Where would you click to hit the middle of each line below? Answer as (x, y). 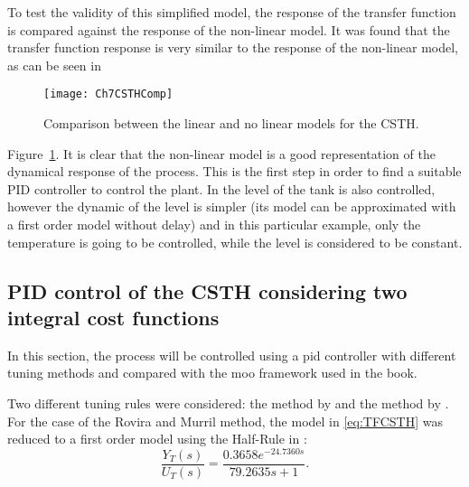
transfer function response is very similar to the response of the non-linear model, (233, 47)
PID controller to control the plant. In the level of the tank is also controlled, (221, 188)
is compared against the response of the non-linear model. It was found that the (229, 29)
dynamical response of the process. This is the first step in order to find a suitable (234, 171)
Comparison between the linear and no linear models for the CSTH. (231, 123)
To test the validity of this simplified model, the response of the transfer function (232, 12)
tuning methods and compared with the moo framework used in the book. (212, 373)
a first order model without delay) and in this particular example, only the (214, 224)
